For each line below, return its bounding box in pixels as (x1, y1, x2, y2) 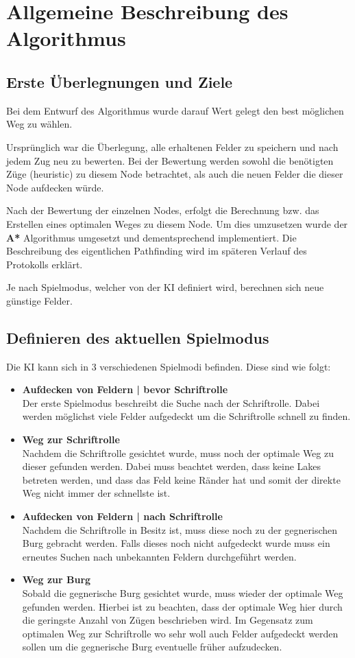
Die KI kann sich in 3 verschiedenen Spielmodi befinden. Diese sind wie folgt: (6, 359, 331, 373)
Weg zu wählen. (6, 117, 73, 131)
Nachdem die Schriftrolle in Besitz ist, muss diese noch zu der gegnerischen (22, 522, 338, 537)
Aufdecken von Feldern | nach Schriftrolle (22, 509, 223, 524)
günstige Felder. (6, 293, 73, 307)
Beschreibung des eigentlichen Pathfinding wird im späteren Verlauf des (6, 244, 307, 258)
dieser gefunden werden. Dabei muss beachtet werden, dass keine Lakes (22, 459, 321, 473)
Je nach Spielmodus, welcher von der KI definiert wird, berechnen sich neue (6, 280, 324, 294)
